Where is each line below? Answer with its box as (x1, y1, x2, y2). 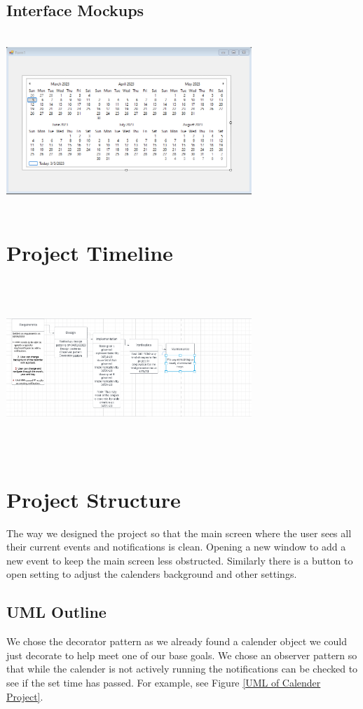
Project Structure (6, 485, 181, 513)
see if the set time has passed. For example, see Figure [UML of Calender (6, 675, 321, 689)
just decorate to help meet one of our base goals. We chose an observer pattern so (6, 647, 357, 662)
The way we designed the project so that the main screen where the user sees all (6, 525, 352, 540)
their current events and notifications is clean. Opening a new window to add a (6, 539, 346, 554)
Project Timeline (6, 238, 173, 266)
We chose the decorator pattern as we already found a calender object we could (6, 634, 348, 649)
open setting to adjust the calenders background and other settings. (6, 567, 297, 581)
